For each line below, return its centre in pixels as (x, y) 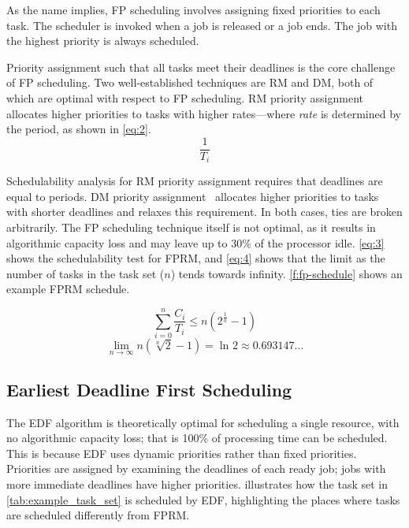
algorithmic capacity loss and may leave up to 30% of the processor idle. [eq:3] (195, 242)
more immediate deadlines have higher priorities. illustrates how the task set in (197, 483)
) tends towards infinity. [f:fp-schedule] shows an (286, 273)
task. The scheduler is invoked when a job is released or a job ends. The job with (202, 25)
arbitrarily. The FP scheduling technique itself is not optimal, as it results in (191, 227)
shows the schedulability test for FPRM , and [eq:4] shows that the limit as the (196, 258)
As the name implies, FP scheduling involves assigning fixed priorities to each (193, 9)
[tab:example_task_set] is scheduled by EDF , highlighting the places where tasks (203, 499)
